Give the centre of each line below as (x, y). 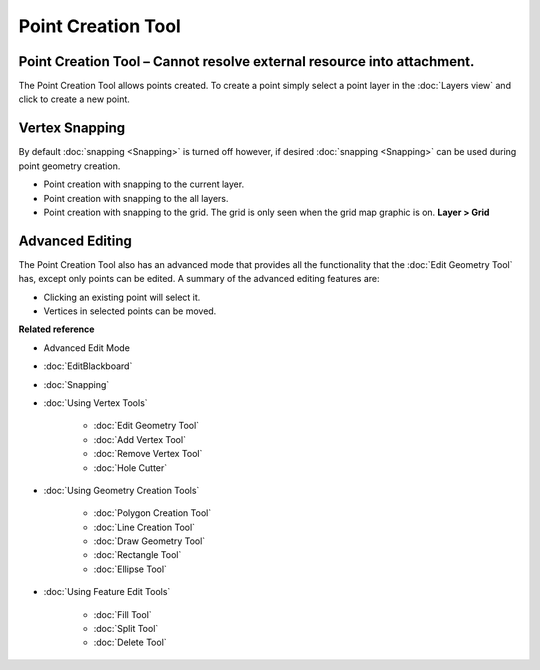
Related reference (56, 329)
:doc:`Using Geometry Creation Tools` (121, 490)
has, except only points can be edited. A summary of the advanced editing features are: (199, 279)
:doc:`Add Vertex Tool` (140, 439)
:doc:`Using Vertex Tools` (96, 402)
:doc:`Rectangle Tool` (137, 555)
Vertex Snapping (72, 128)
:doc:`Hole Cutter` (130, 467)
